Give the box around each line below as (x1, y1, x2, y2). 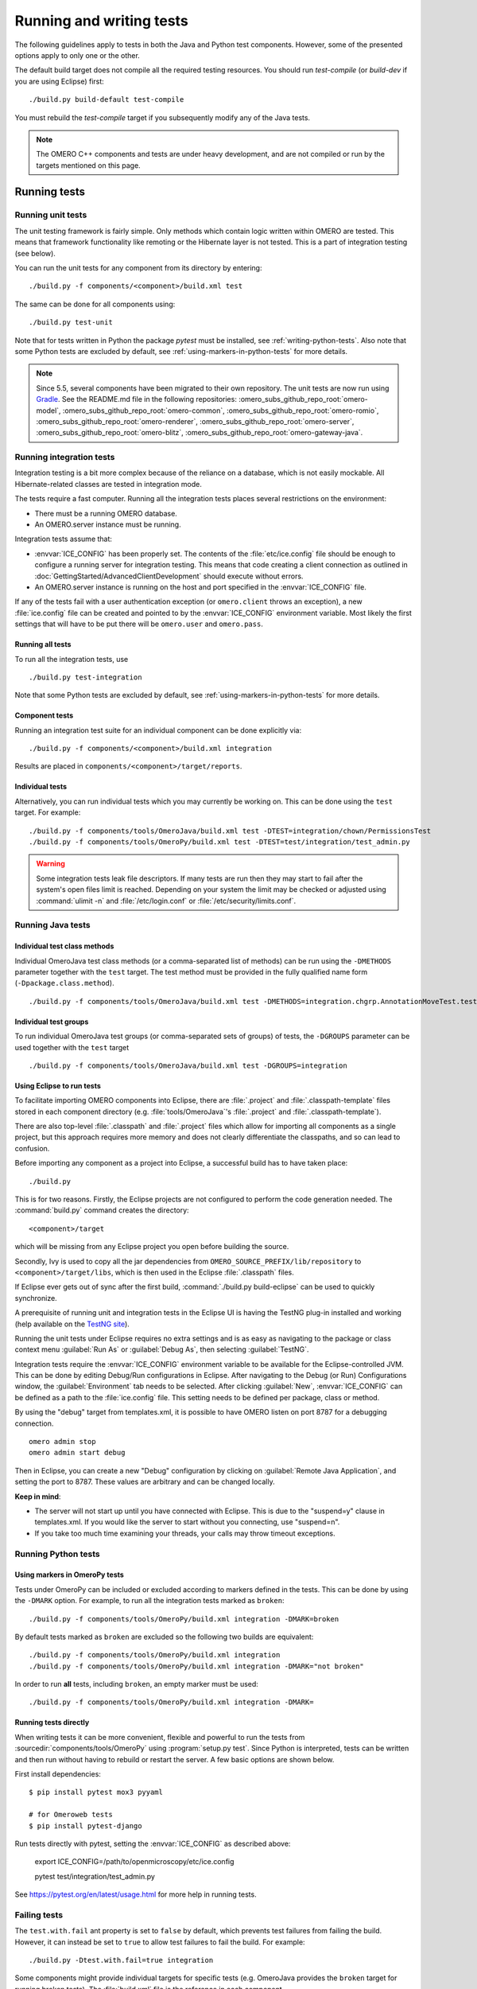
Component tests (14, 710, 74, 720)
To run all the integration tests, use (14, 654, 129, 664)
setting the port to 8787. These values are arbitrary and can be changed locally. (14, 1477, 276, 1487)
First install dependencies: (14, 1769, 101, 1779)
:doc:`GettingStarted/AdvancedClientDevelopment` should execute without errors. (34, 571, 304, 581)
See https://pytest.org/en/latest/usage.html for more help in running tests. (14, 1890, 258, 1899)
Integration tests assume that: (14, 534, 113, 544)
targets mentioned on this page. (36, 160, 141, 170)
